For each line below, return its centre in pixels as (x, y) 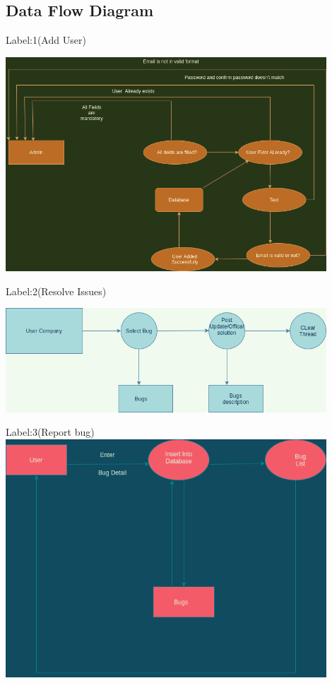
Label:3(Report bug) (50, 432)
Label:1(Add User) (46, 40)
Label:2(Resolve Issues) (56, 291)
